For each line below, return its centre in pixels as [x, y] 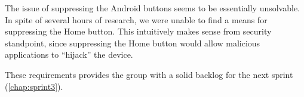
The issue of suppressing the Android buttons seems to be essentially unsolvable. [153, 8]
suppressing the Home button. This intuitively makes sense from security [138, 31]
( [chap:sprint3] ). [34, 86]
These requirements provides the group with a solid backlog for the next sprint [149, 74]
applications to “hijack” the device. [69, 54]
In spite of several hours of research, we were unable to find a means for [136, 19]
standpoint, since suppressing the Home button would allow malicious [133, 43]
